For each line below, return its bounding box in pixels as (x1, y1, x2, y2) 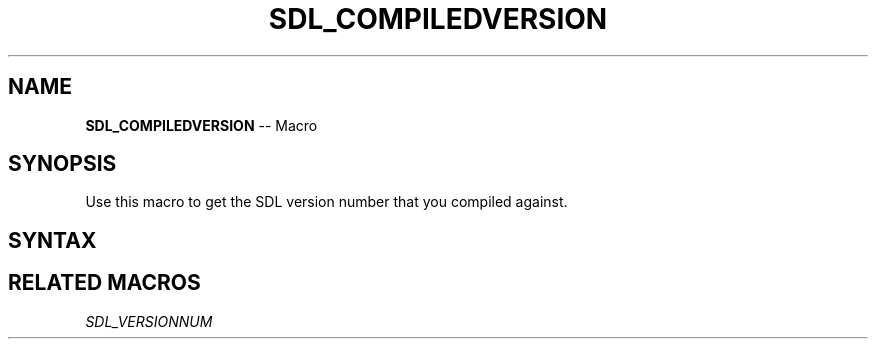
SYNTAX (8, 227, 97, 253)
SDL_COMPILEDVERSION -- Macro (85, 116, 318, 134)
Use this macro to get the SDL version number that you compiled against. (85, 193, 568, 211)
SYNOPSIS (8, 151, 117, 177)
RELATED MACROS (8, 270, 201, 296)
